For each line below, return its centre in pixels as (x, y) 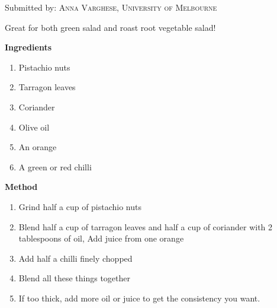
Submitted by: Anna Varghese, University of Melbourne (111, 7)
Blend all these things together (75, 278)
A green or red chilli (55, 166)
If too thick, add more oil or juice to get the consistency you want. (139, 298)
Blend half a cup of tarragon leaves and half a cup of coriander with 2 (146, 226)
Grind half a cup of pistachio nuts (80, 206)
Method (21, 187)
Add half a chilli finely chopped (75, 258)
